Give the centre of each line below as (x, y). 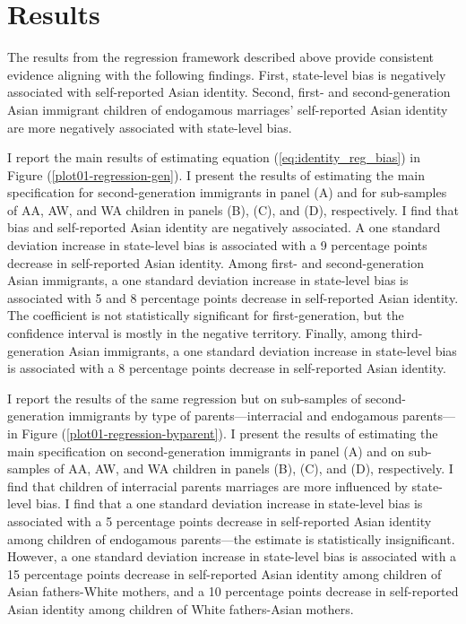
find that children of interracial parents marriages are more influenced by (207, 485)
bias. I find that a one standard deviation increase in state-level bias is (229, 503)
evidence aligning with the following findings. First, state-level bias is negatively (227, 74)
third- (407, 333)
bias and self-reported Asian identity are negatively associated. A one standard (224, 227)
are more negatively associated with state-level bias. (150, 127)
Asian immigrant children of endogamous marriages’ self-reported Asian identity (228, 109)
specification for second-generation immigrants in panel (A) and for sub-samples (227, 192)
